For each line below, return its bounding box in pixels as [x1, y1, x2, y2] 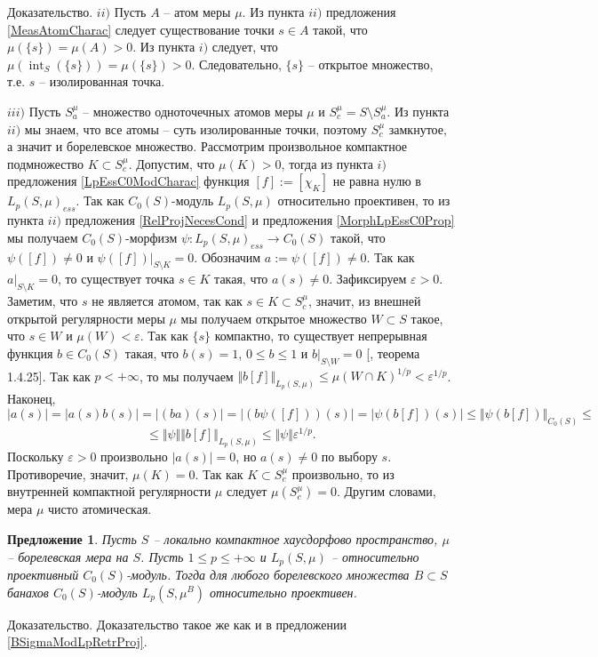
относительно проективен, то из [277, 191, 450, 210]
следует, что [211, 37, 278, 56]
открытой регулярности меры [7, 308, 165, 327]
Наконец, [7, 389, 56, 408]
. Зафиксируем [329, 269, 407, 288]
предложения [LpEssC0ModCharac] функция [7, 172, 250, 190]
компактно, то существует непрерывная [214, 326, 427, 345]
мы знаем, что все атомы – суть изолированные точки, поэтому [24, 119, 368, 138]
